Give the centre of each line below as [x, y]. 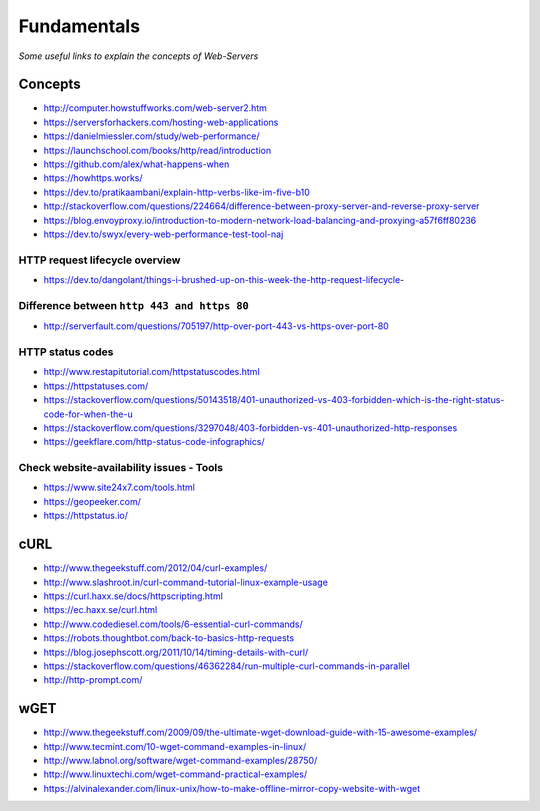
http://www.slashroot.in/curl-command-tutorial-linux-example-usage [186, 582]
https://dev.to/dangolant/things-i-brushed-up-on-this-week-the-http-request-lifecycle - [224, 280]
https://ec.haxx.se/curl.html [100, 610]
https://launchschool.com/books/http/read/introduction [157, 150]
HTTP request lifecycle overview [99, 260]
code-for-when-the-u [88, 414]
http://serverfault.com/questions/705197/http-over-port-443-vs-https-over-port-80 [216, 326]
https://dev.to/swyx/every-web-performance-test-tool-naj [163, 234]
